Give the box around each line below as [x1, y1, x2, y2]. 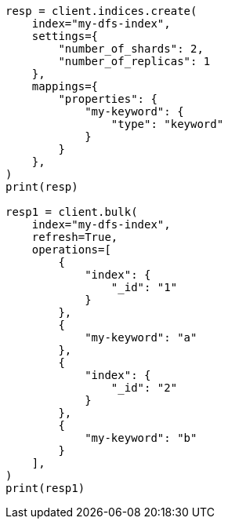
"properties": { [58, 93, 157, 105]
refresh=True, [31, 231, 118, 243]
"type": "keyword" [110, 118, 224, 130]
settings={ [31, 30, 99, 42]
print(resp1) [5, 482, 85, 494]
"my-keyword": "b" [85, 432, 197, 444]
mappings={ [31, 80, 99, 93]
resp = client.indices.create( [5, 5, 197, 17]
